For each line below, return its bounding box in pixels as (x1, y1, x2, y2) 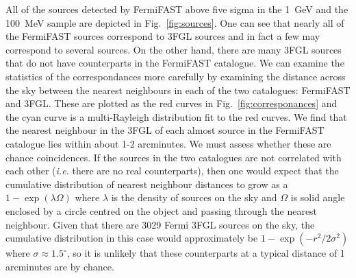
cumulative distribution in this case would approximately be (5, 231, 258, 245)
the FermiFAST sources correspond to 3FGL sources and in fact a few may (5, 29, 320, 43)
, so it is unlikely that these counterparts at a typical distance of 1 (66, 246, 345, 260)
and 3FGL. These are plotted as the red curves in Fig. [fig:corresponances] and (5, 96, 338, 111)
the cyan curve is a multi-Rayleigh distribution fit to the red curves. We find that (5, 109, 347, 124)
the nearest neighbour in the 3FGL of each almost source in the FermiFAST (5, 123, 325, 137)
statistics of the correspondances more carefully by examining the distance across (5, 69, 346, 83)
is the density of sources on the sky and (111, 190, 277, 205)
